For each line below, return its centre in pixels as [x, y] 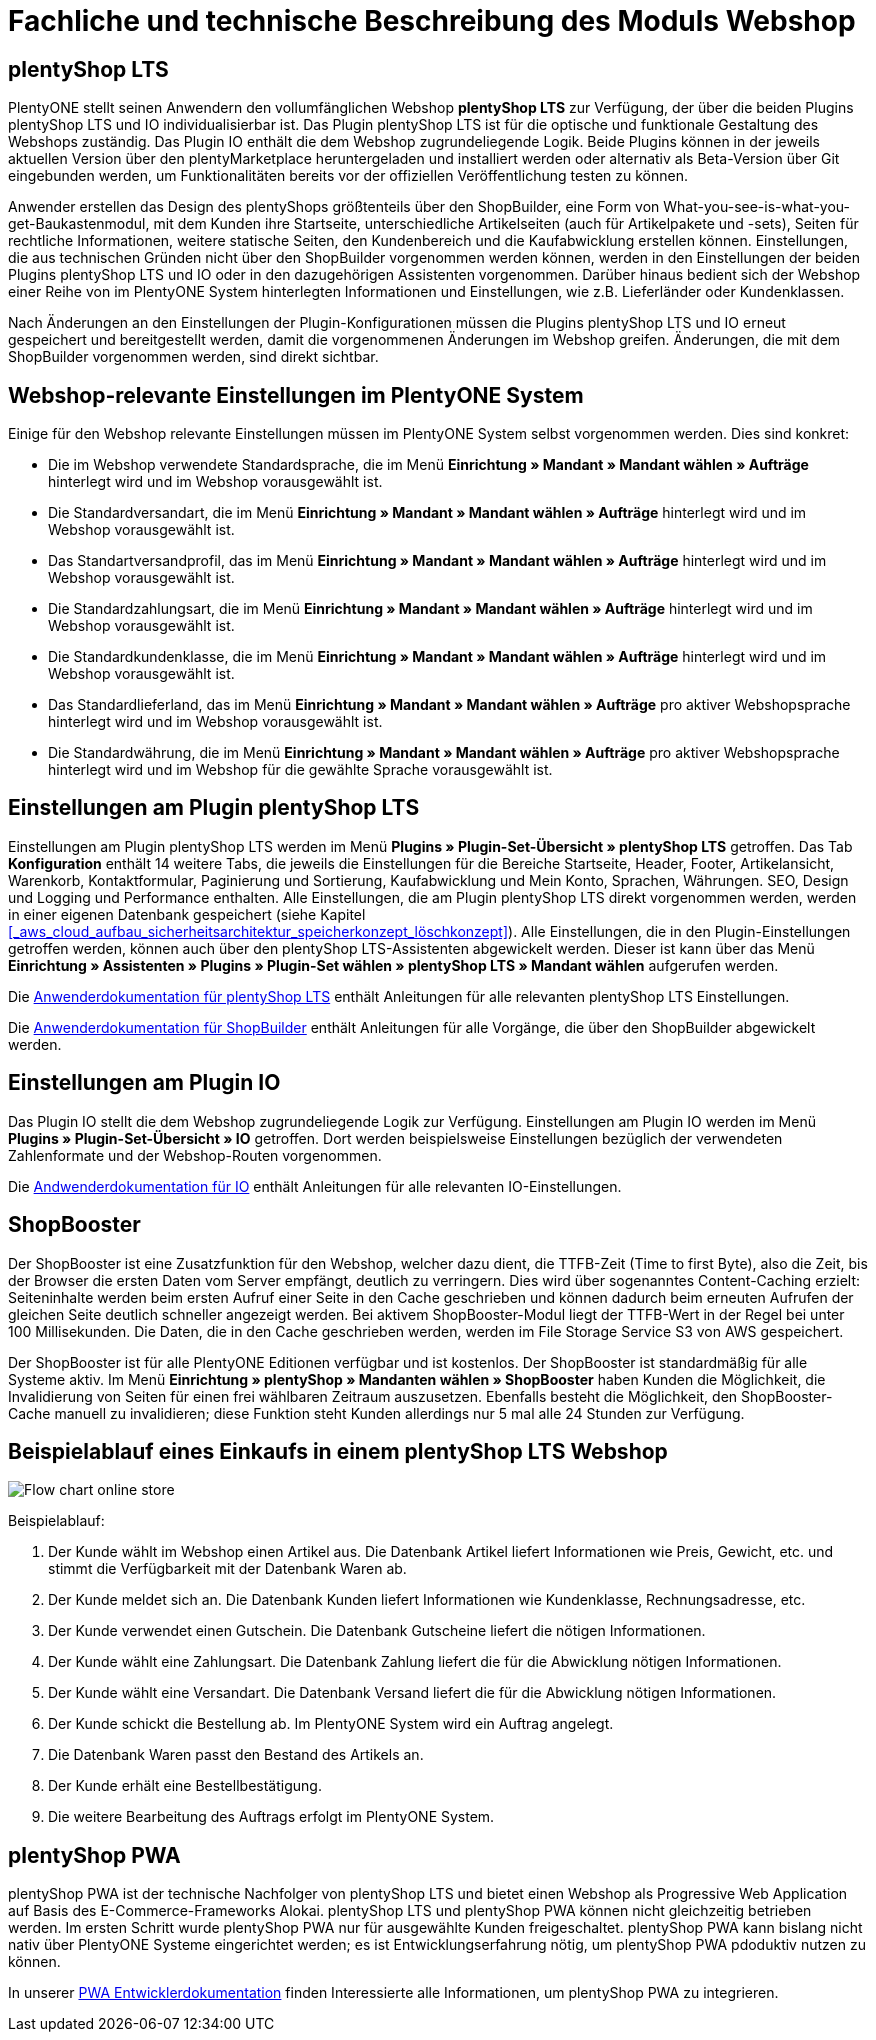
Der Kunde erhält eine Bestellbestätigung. [185, 1786]
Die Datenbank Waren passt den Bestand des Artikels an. [236, 1755]
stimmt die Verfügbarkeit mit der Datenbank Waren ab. [227, 1569]
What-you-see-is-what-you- [756, 207]
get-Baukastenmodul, [79, 224]
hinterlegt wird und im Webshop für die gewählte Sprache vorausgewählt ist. [300, 770]
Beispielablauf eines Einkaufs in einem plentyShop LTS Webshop [338, 1451]
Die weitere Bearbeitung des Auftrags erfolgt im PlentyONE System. [271, 1817]
